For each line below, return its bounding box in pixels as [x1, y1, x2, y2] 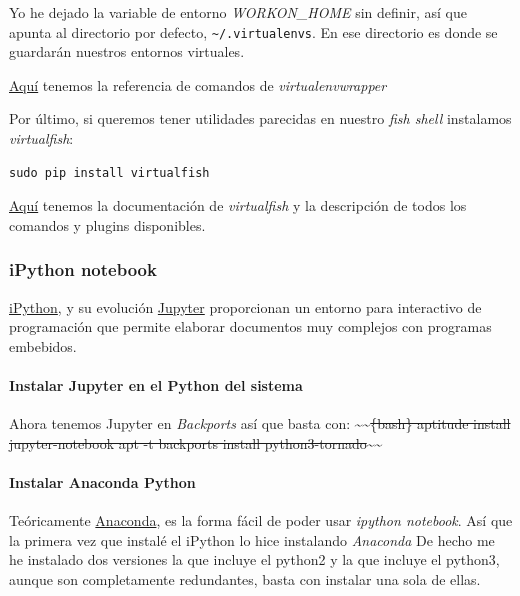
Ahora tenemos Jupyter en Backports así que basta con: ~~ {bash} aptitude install [9, 413, 511, 434]
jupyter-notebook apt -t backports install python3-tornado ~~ [9, 432, 383, 453]
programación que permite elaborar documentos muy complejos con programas [9, 316, 492, 337]
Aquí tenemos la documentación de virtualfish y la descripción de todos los [9, 195, 467, 216]
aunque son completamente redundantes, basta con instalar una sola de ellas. [9, 568, 481, 589]
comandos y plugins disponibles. [9, 214, 206, 235]
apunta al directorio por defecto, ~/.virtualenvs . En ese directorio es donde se [9, 21, 498, 42]
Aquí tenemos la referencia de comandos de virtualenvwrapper [9, 74, 387, 95]
